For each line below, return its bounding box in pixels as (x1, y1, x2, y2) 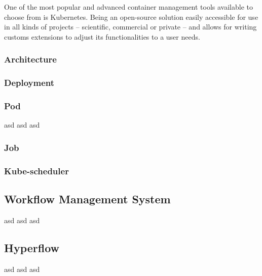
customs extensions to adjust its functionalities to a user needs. (4, 31, 200, 42)
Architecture (4, 53, 57, 66)
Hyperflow (4, 239, 60, 255)
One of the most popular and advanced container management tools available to (4, 2, 253, 12)
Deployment (4, 76, 55, 89)
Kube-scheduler (4, 164, 69, 177)
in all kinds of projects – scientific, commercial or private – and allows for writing (4, 21, 257, 32)
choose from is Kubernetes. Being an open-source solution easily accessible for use (4, 11, 258, 22)
